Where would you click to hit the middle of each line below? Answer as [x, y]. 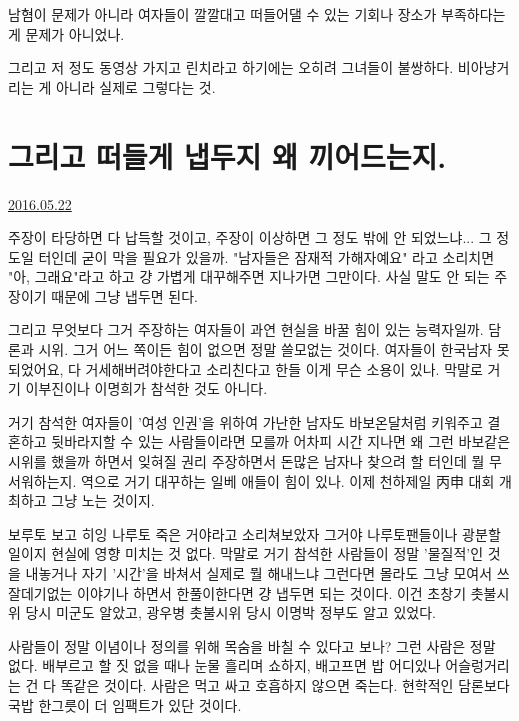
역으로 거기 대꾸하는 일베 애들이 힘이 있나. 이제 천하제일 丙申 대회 [287, 480]
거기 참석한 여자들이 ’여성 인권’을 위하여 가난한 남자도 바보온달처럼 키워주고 [245, 421]
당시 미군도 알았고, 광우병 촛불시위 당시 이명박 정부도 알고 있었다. [230, 612]
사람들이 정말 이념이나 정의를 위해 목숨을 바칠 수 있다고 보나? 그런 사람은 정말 [252, 645]
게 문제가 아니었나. [66, 33]
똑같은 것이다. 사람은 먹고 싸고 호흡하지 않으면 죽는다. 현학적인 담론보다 [285, 684]
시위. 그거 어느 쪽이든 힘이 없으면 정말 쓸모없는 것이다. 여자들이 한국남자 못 [274, 349]
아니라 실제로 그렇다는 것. [135, 86]
